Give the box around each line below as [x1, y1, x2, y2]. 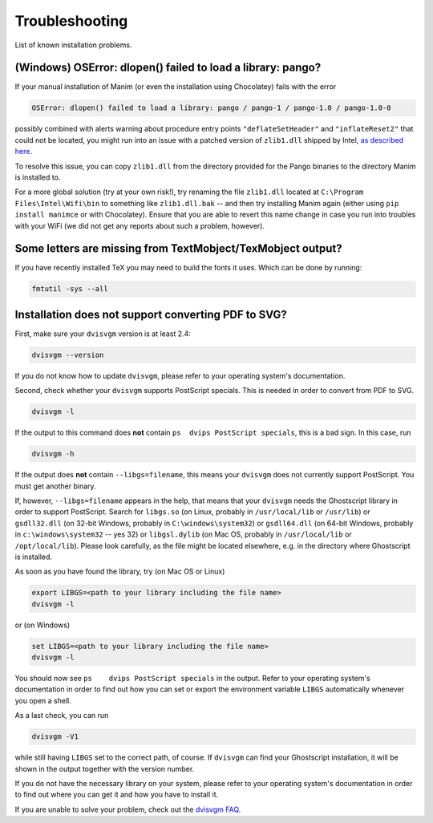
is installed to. [14, 172, 61, 182]
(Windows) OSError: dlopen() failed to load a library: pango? [14, 61, 322, 75]
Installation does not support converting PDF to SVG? [14, 307, 288, 321]
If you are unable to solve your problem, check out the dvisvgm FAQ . [14, 805, 241, 814]
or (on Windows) [14, 620, 71, 630]
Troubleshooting [14, 12, 128, 30]
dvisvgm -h [31, 449, 75, 459]
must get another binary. [14, 481, 96, 491]
